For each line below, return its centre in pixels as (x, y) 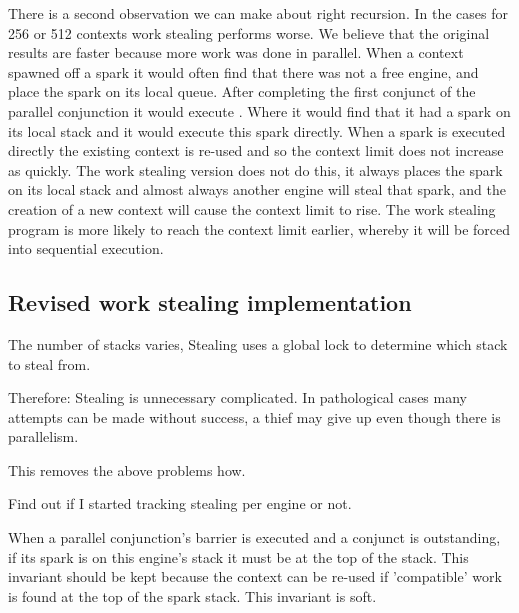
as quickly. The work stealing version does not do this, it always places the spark (255, 169)
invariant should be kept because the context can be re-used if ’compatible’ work (255, 576)
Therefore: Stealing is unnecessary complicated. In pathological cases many (237, 397)
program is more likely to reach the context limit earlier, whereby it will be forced (259, 228)
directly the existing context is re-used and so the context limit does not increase (256, 150)
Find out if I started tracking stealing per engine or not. (180, 503)
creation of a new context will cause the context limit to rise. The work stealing (252, 208)
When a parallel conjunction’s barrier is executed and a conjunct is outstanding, (254, 537)
